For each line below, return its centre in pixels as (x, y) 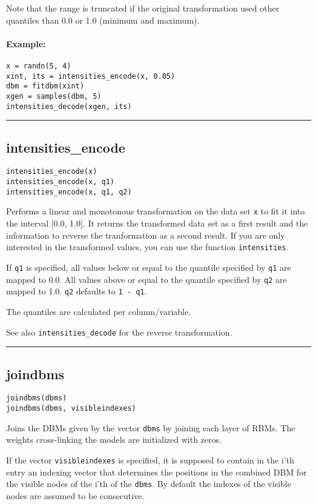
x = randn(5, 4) (39, 66)
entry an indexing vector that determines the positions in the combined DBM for (156, 472)
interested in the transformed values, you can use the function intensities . (147, 247)
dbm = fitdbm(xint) (45, 86)
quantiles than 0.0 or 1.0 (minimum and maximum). (103, 20)
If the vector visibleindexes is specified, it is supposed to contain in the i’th (150, 459)
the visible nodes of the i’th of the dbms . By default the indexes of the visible (149, 484)
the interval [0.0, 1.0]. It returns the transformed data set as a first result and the (157, 223)
